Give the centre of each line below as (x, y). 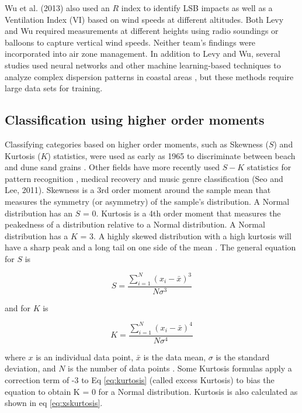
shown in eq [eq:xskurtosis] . (54, 403)
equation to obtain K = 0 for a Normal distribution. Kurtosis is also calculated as (151, 391)
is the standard (243, 357)
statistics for (269, 167)
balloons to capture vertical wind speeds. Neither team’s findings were (130, 42)
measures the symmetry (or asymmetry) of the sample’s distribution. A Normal (147, 201)
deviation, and (30, 368)
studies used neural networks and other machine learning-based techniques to (143, 65)
